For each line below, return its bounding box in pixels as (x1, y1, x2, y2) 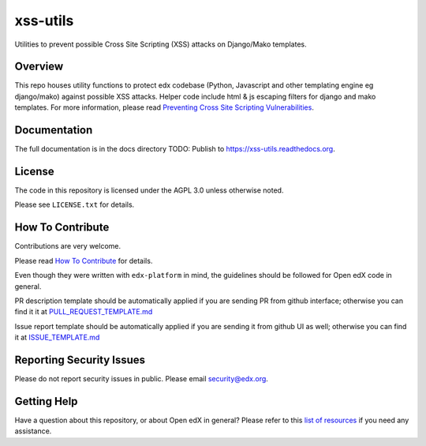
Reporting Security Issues (14, 353, 146, 366)
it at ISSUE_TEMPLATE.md (14, 332, 100, 343)
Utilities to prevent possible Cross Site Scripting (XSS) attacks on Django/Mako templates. (14, 39, 307, 49)
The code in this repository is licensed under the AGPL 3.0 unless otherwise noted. (14, 186, 284, 195)
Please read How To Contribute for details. (14, 256, 153, 265)
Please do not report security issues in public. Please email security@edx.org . (14, 373, 268, 383)
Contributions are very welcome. (14, 242, 121, 251)
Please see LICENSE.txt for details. (14, 200, 135, 209)
